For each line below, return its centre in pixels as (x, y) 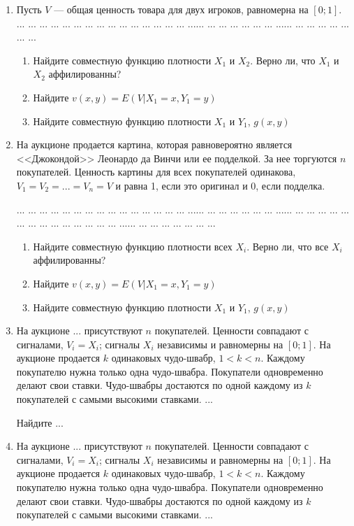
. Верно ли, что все (288, 246)
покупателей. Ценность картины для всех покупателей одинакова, (156, 172)
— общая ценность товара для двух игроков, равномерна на (181, 9)
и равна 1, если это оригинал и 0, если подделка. (220, 185)
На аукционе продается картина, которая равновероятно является (154, 144)
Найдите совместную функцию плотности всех (133, 246)
